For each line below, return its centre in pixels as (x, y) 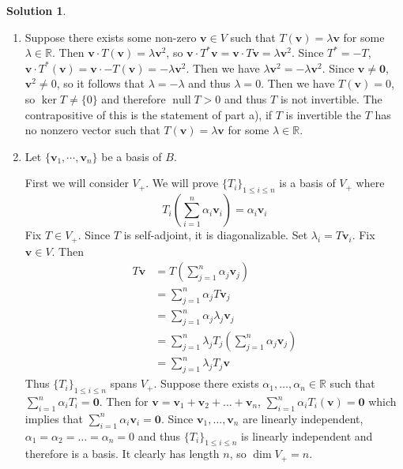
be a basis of (132, 156)
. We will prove (182, 183)
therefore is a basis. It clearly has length (122, 454)
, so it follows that (101, 83)
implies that (54, 418)
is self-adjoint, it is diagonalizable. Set (216, 235)
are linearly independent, (303, 418)
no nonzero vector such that (92, 130)
